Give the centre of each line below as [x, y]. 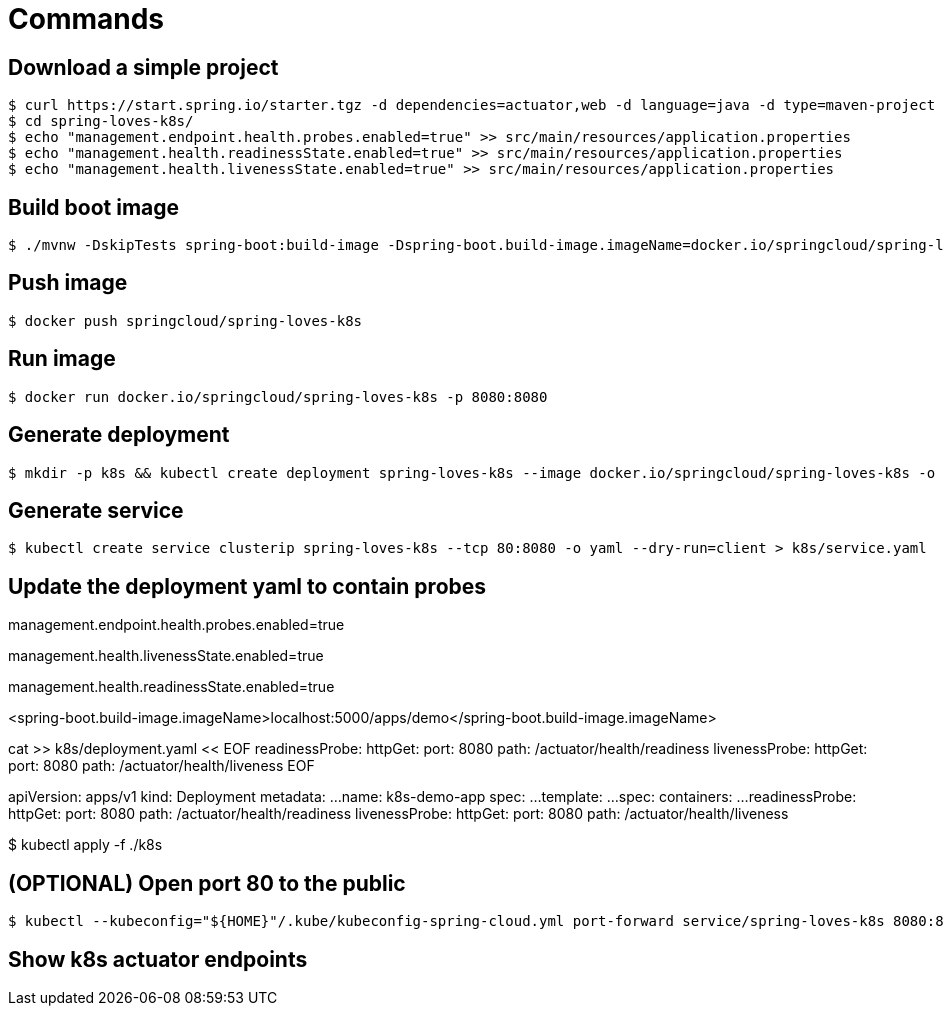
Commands [86, 19]
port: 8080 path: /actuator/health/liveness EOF [161, 766]
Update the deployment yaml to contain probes [247, 586]
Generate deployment [119, 435]
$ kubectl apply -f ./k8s [85, 845]
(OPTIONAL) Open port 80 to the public [207, 883]
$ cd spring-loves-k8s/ [101, 121]
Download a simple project [143, 67]
